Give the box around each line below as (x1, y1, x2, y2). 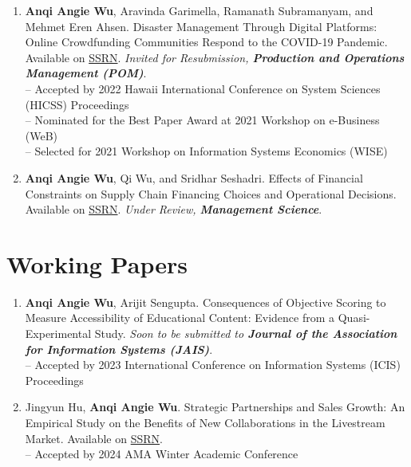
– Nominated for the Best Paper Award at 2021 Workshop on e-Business (25, 112, 380, 128)
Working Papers (6, 247, 188, 280)
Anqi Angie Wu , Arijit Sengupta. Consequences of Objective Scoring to (25, 293, 386, 310)
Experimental (25, 325, 92, 342)
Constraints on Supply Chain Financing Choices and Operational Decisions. (25, 185, 397, 202)
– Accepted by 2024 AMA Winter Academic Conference (25, 445, 298, 462)
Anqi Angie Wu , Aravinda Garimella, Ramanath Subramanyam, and (25, 2, 373, 18)
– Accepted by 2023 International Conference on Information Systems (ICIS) (25, 356, 401, 373)
